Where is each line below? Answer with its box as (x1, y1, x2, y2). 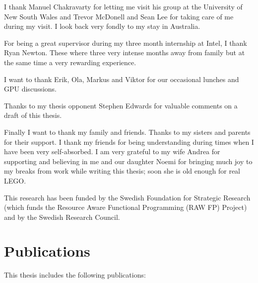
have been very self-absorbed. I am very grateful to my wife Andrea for (4, 146, 220, 157)
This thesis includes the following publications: (4, 270, 146, 280)
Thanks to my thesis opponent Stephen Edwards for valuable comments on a (4, 100, 238, 110)
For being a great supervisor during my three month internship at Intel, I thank (4, 37, 247, 48)
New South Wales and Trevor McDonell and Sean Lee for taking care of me (4, 11, 234, 21)
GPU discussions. (4, 84, 57, 94)
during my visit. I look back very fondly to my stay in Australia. (4, 21, 200, 31)
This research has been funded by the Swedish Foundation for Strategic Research (4, 192, 251, 202)
